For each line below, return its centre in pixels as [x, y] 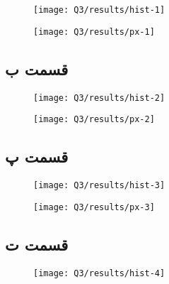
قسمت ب [37, 69]
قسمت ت [37, 244]
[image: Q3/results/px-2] [94, 120]
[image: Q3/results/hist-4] [99, 273]
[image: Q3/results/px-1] [94, 32]
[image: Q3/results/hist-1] [99, 10]
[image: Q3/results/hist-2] [99, 98]
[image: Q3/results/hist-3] [99, 186]
